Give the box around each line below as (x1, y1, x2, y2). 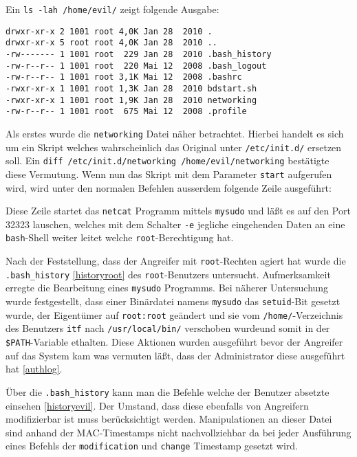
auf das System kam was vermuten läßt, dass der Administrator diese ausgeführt (6, 348, 345, 362)
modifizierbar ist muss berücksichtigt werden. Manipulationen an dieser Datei (6, 412, 332, 426)
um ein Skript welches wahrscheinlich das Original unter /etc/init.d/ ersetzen (6, 140, 342, 154)
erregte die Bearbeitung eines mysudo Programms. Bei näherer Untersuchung (6, 280, 329, 295)
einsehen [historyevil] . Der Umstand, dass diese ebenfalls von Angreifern (6, 398, 309, 412)
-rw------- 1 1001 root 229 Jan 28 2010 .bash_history (6, 49, 272, 59)
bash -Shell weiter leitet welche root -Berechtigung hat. (6, 230, 234, 245)
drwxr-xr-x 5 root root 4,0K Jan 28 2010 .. (6, 38, 217, 48)
